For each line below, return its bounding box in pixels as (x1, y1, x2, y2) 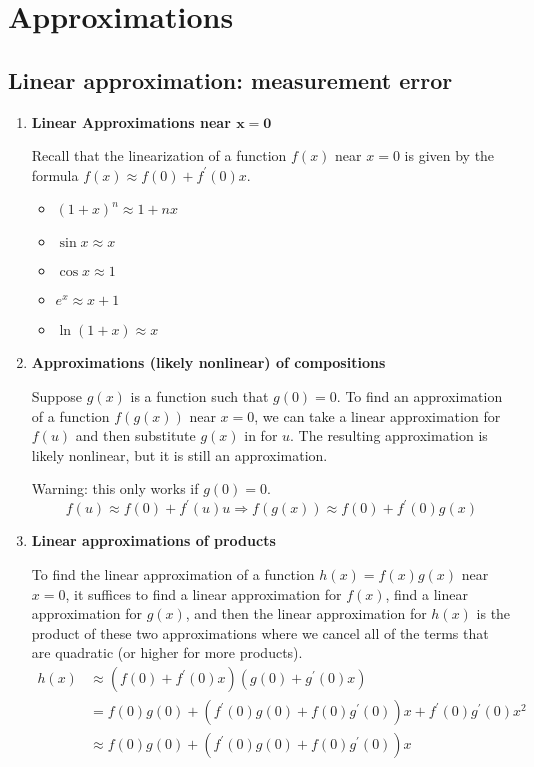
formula (31, 164, 79, 185)
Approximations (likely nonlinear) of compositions (31, 352, 386, 373)
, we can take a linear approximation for (254, 405, 501, 426)
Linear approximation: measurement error (8, 64, 453, 95)
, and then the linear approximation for (185, 603, 427, 624)
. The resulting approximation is (290, 425, 488, 446)
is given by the (404, 145, 495, 166)
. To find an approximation (336, 385, 503, 406)
